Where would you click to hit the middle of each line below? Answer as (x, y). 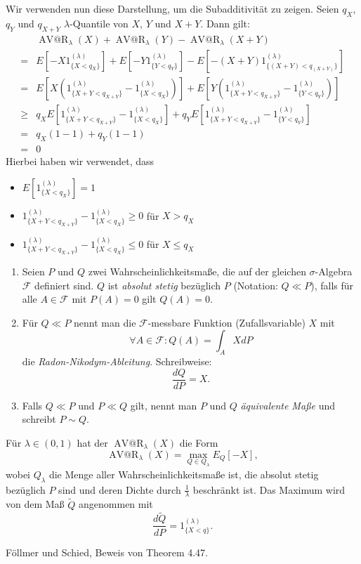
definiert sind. (64, 285)
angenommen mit (116, 504)
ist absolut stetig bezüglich (164, 285)
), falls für (332, 285)
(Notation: (256, 285)
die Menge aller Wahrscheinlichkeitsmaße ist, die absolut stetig (184, 474)
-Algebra (334, 271)
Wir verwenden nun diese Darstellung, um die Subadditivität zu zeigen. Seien (172, 8)
